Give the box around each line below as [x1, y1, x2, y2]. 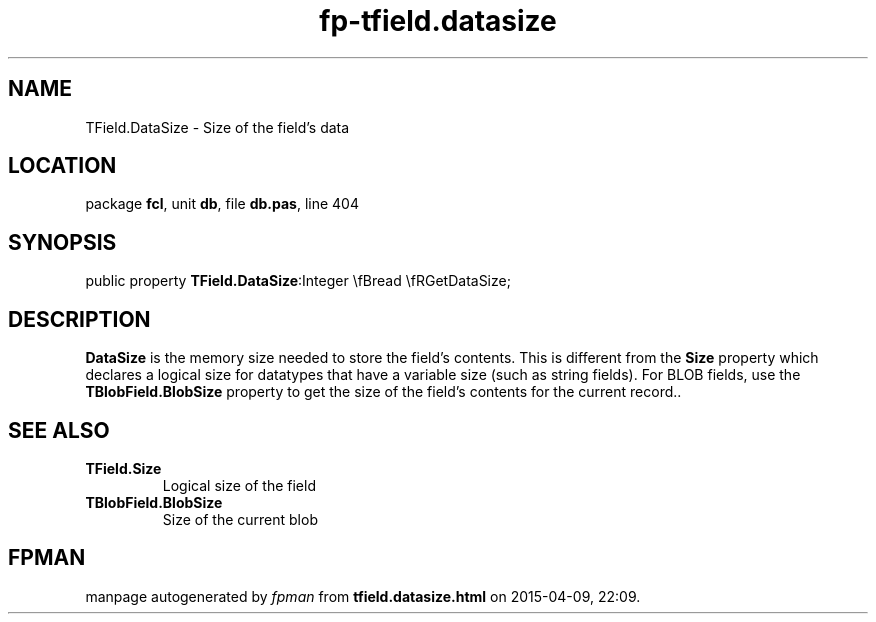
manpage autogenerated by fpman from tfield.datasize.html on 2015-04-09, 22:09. [85, 587, 641, 605]
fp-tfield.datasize [319, 4, 557, 38]
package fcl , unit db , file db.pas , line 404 [85, 195, 359, 213]
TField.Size [85, 459, 162, 477]
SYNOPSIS [8, 229, 117, 255]
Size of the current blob [162, 510, 318, 528]
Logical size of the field [162, 476, 316, 494]
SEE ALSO [8, 417, 110, 443]
